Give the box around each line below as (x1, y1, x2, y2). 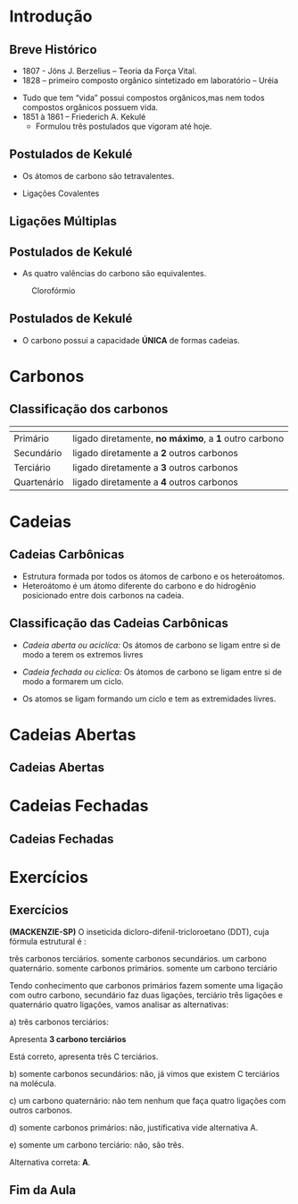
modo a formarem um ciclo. (21, 675, 125, 686)
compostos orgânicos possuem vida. (21, 102, 159, 113)
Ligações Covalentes (21, 188, 100, 199)
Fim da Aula (9, 1183, 77, 1198)
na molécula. (9, 1078, 56, 1089)
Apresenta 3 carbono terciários (9, 1033, 127, 1044)
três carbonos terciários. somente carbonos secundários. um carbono (9, 953, 268, 963)
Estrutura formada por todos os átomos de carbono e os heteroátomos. (21, 571, 286, 581)
